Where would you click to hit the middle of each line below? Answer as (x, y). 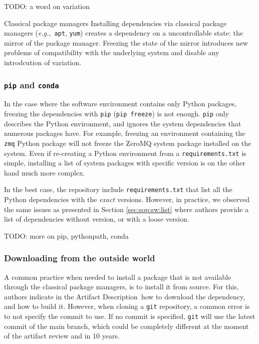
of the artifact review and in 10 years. (62, 336)
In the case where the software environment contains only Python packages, (120, 104)
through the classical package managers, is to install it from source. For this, (121, 287)
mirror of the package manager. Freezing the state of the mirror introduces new (126, 42)
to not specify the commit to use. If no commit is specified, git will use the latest (129, 316)
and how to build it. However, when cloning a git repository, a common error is (127, 306)
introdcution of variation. (43, 62)
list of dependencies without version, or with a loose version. (97, 219)
